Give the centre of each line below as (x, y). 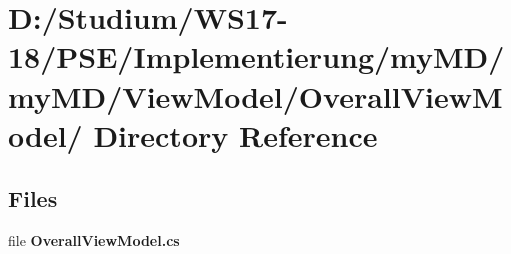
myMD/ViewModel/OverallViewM (255, 95)
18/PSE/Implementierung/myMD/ (256, 56)
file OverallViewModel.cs (94, 240)
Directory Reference (235, 134)
